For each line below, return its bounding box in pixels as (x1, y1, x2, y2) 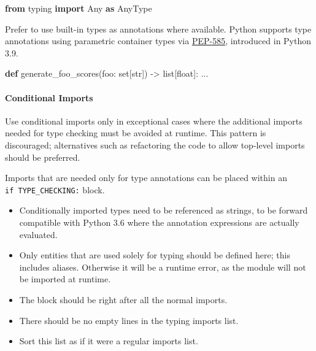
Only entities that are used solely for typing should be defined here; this (19, 249, 290, 261)
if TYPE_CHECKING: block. (5, 183, 105, 196)
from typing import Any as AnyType (5, 2, 152, 14)
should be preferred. (5, 150, 80, 163)
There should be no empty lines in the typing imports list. (19, 314, 239, 326)
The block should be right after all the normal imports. (19, 293, 228, 306)
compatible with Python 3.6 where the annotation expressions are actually (19, 215, 299, 228)
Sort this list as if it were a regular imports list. (19, 334, 198, 347)
